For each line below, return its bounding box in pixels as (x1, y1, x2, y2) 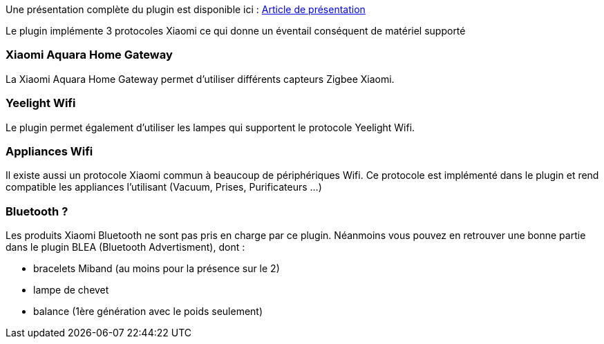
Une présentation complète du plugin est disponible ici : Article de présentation (6, 3, 366, 15)
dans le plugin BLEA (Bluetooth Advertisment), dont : (6, 241, 245, 253)
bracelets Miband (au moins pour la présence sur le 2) (33, 262, 280, 274)
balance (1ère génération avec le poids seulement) (33, 305, 263, 317)
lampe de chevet (33, 284, 109, 296)
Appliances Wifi (6, 144, 93, 158)
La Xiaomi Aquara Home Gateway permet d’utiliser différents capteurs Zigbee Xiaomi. (6, 73, 395, 85)
